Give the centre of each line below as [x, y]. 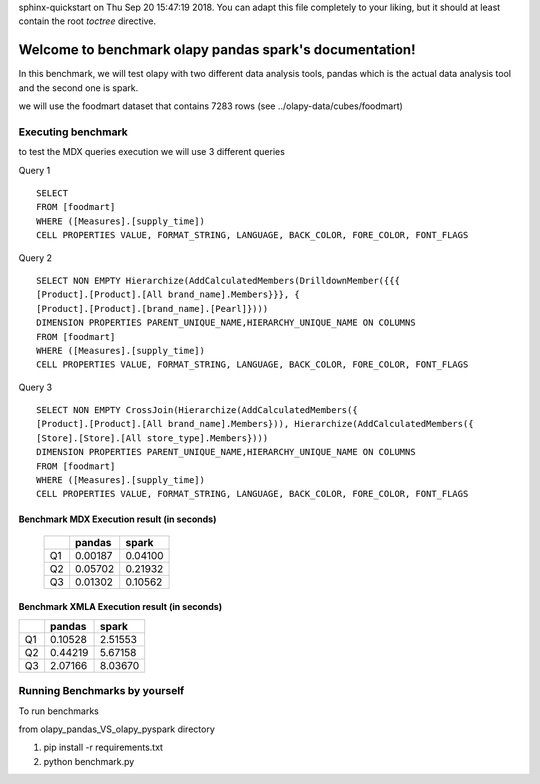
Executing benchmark [73, 132]
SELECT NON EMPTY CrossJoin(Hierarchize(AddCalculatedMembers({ [197, 410]
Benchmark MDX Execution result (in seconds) [117, 519]
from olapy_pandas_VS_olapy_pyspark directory [116, 729]
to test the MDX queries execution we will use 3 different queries [151, 152]
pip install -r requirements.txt [103, 747]
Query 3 [35, 387]
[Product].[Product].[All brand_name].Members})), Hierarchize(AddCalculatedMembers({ [255, 424]
